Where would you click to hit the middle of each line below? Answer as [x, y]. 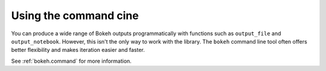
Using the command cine [75, 16]
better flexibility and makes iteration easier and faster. [78, 50]
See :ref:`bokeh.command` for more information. [72, 61]
